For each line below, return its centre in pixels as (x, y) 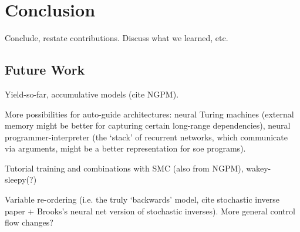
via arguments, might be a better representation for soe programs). (125, 148)
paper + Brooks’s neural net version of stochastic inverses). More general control (150, 211)
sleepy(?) (21, 179)
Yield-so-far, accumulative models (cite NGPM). (92, 94)
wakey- (259, 168)
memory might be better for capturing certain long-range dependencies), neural (148, 125)
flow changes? (29, 222)
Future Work (45, 70)
